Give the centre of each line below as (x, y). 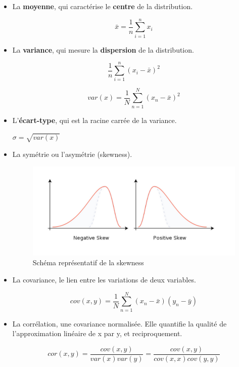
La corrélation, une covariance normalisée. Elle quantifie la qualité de (119, 323)
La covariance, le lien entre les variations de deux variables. (104, 280)
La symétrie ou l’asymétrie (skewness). (72, 154)
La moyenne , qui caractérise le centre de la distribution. (103, 6)
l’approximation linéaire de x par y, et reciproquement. (97, 333)
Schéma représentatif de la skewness (88, 262)
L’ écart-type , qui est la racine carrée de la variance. (94, 120)
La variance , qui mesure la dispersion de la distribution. (103, 49)
